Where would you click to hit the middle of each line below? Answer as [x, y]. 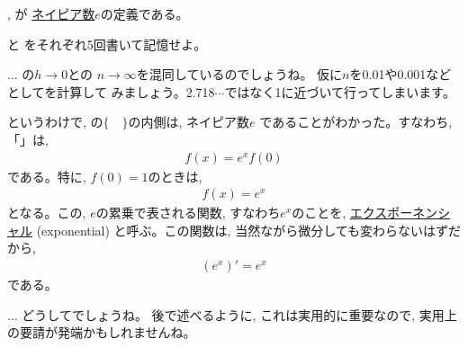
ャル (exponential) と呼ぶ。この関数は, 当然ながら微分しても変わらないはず [228, 230]
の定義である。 [144, 13]
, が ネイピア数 [51, 13]
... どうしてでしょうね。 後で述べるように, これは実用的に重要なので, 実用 [226, 314]
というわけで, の [55, 122]
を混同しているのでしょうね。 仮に [239, 74]
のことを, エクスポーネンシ [371, 213]
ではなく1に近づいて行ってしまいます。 [340, 91]
